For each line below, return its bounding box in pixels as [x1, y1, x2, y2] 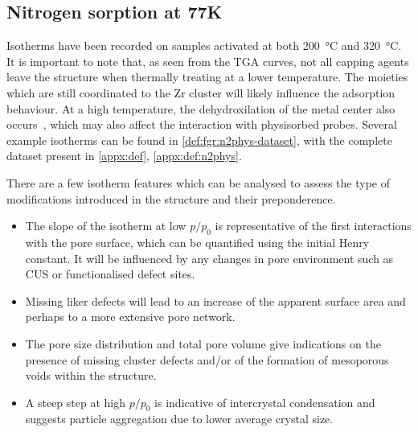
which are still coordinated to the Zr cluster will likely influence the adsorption [6, 84, 395, 101]
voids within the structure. [25, 367, 157, 384]
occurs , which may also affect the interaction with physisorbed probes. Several [6, 116, 397, 133]
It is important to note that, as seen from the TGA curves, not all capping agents [6, 52, 409, 69]
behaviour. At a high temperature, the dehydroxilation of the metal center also [6, 100, 395, 117]
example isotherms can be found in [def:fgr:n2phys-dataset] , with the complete [6, 131, 392, 148]
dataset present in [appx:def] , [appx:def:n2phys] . [6, 147, 242, 164]
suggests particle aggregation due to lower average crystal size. [25, 410, 334, 427]
